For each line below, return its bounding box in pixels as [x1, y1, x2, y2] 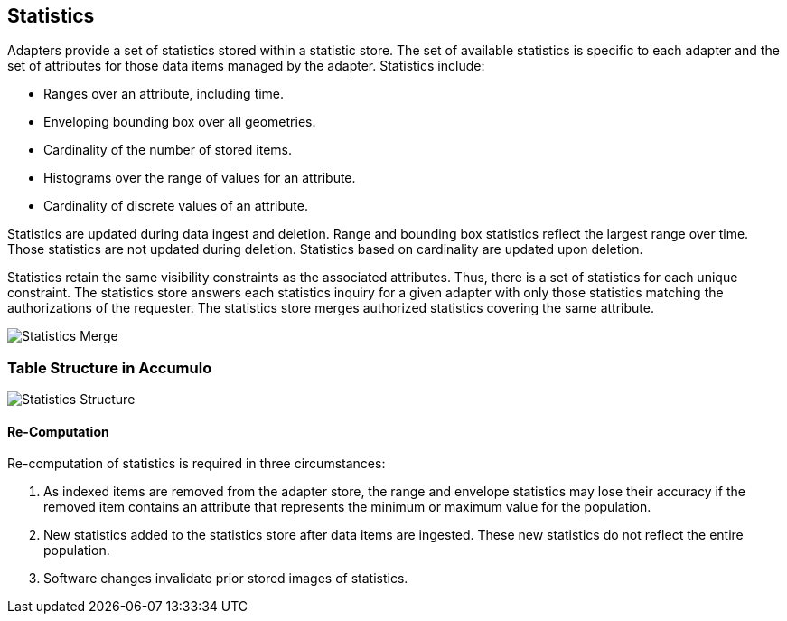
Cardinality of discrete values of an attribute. [43, 198, 308, 214]
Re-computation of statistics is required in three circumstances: [7, 456, 386, 472]
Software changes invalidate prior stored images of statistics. [43, 570, 408, 587]
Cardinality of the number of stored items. [43, 142, 293, 158]
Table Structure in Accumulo [7, 358, 212, 377]
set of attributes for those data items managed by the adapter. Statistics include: [7, 58, 485, 74]
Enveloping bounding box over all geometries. [43, 114, 316, 130]
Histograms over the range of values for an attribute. [43, 170, 356, 186]
